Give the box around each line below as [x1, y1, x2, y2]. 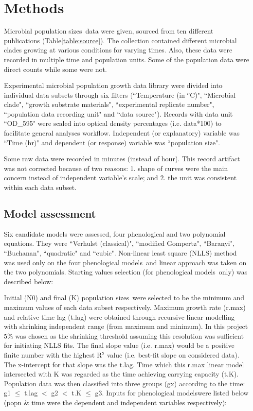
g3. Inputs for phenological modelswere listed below [95, 388, 249, 398]
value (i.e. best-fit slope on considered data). [107, 349, 239, 360]
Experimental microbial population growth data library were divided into [4, 80, 222, 90]
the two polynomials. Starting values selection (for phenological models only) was [4, 267, 248, 277]
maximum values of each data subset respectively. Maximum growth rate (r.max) [4, 302, 246, 312]
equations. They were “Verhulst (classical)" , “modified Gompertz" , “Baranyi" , [4, 238, 235, 248]
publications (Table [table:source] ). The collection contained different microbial [4, 35, 237, 45]
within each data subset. [4, 182, 77, 192]
